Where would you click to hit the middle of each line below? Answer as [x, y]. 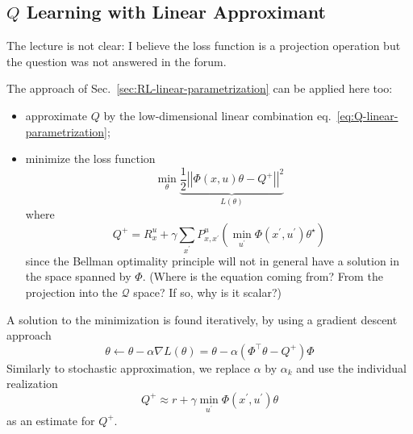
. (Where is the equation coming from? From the [263, 276]
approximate [56, 115]
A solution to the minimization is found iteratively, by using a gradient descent [202, 319]
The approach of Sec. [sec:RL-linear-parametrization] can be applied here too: [200, 88]
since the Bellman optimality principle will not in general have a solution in [213, 260]
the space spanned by [78, 276]
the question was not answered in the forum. [117, 61]
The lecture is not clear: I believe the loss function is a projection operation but [204, 46]
